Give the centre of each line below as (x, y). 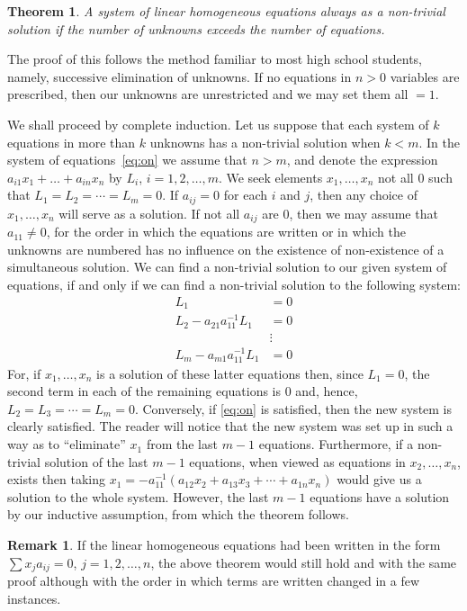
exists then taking (57, 479)
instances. (34, 598)
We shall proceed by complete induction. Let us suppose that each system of (218, 124)
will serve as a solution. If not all (149, 213)
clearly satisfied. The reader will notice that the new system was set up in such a (230, 426)
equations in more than (72, 142)
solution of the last (96, 461)
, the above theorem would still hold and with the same (304, 562)
